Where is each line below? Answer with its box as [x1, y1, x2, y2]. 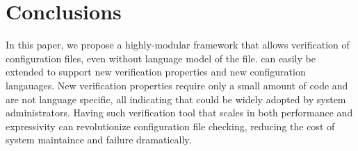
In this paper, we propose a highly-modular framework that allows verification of [6, 37, 350, 52]
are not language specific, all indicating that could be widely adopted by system [6, 91, 346, 106]
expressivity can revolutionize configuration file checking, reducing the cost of [6, 118, 335, 133]
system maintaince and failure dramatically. [6, 132, 192, 147]
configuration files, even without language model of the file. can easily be [6, 51, 316, 65]
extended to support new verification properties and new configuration [6, 64, 306, 79]
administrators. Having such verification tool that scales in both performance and [6, 105, 353, 120]
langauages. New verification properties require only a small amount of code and [6, 78, 348, 92]
